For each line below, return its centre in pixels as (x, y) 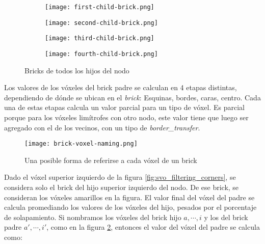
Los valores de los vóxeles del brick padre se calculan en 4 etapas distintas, (121, 87)
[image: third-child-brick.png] (100, 38)
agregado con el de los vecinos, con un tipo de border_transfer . (102, 127)
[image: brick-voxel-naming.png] (81, 144)
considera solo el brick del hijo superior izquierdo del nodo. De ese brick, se (122, 187)
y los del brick (226, 217)
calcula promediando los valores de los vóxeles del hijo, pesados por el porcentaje (130, 207)
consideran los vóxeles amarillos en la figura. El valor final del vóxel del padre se (129, 197)
